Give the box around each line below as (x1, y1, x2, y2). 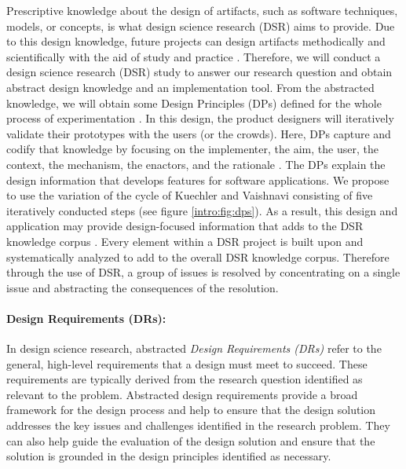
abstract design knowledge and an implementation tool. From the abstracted (6, 79, 375, 95)
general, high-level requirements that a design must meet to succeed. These (6, 355, 368, 372)
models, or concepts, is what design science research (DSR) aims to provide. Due (6, 17, 395, 34)
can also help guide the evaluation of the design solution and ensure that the (6, 432, 375, 449)
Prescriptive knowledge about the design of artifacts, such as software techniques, (6, 2, 398, 18)
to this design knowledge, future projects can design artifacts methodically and (6, 33, 386, 49)
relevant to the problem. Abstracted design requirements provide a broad (6, 386, 358, 402)
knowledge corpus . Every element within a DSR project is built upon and (6, 233, 364, 249)
